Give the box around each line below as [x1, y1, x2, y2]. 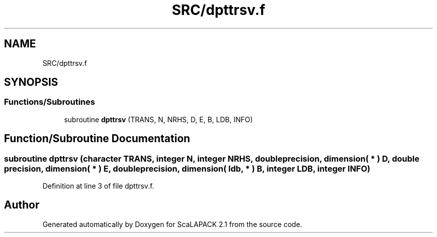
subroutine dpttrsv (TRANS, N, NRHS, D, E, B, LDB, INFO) [64, 115, 253, 124]
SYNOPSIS [4, 76, 58, 89]
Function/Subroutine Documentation [4, 132, 191, 145]
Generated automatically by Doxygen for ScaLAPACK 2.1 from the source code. [42, 220, 302, 229]
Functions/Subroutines [4, 97, 95, 107]
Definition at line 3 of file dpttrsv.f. [42, 182, 154, 191]
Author [4, 199, 39, 212]
